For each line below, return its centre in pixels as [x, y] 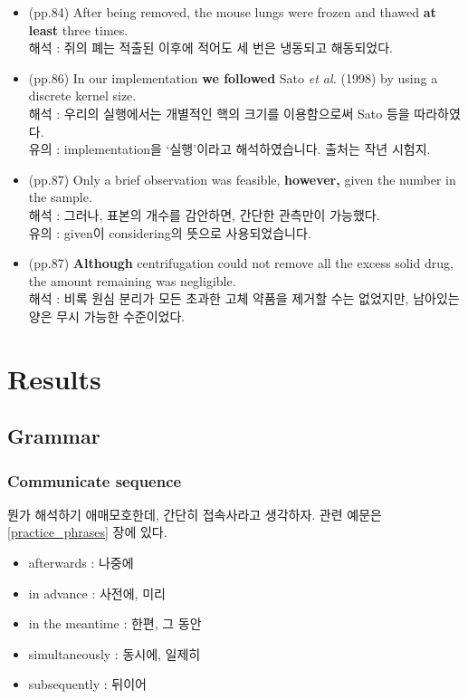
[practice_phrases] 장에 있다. [87, 532]
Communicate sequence [95, 480]
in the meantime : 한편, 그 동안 [115, 623]
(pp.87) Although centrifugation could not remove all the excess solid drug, [241, 263]
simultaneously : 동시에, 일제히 [115, 653]
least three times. [78, 29]
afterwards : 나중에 [81, 563]
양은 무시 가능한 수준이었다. [107, 316]
